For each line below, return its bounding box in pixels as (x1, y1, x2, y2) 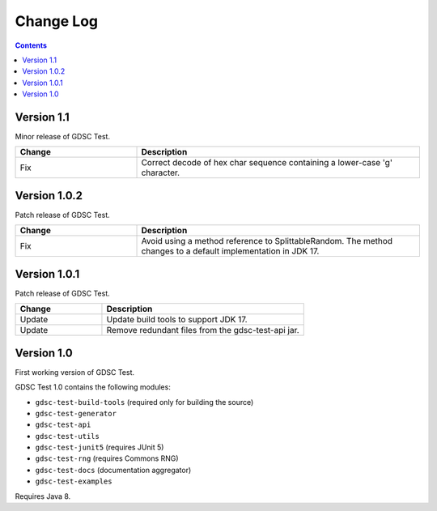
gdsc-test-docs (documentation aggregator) (35, 465, 192, 475)
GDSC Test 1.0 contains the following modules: (15, 382, 172, 392)
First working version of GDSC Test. (15, 367, 135, 377)
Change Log (15, 12, 99, 30)
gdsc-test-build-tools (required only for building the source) (35, 397, 254, 407)
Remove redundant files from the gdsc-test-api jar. (106, 325, 299, 336)
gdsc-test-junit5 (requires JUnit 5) (35, 442, 164, 453)
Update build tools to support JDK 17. (106, 314, 248, 326)
